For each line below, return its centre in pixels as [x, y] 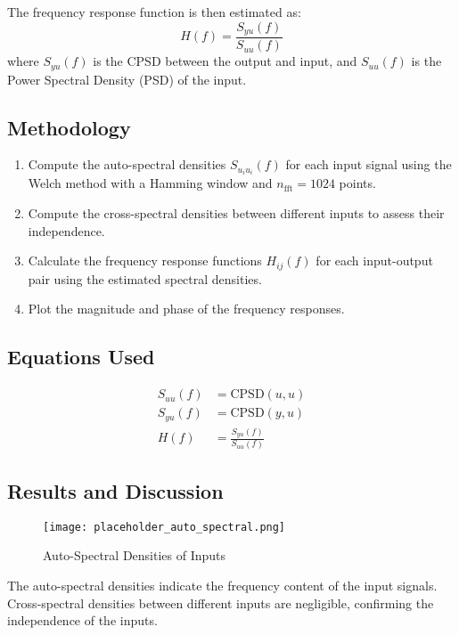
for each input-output [374, 261]
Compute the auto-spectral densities [127, 164]
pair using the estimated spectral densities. [145, 278]
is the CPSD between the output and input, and [225, 61]
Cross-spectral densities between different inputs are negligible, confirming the [221, 602]
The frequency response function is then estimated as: [154, 12]
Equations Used [81, 357]
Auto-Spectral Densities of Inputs [135, 555]
